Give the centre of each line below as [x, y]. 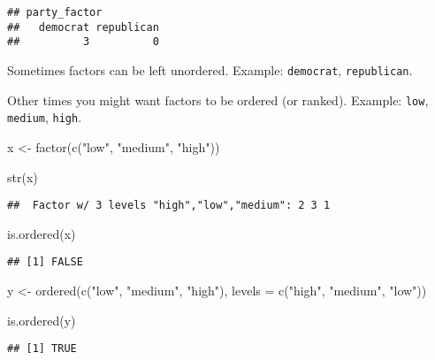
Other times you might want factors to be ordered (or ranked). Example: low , [218, 100]
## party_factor [55, 12]
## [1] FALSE [45, 262]
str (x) [23, 176]
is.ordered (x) [42, 233]
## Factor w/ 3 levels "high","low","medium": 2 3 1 [169, 206]
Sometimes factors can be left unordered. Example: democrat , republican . [210, 69]
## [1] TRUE [42, 349]
